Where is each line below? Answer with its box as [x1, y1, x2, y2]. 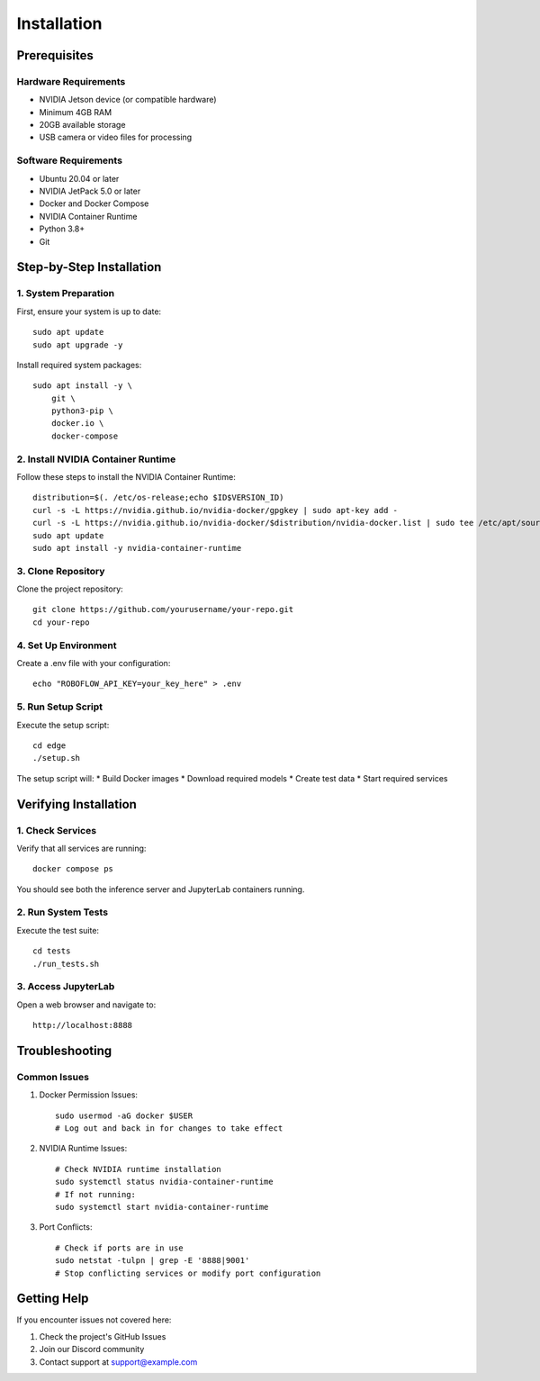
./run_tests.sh [32, 959, 100, 969]
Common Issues [16, 1070, 90, 1083]
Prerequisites [16, 48, 94, 63]
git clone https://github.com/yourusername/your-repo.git [32, 604, 294, 615]
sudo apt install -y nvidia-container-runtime [32, 543, 242, 553]
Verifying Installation [16, 797, 137, 812]
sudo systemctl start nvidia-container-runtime [55, 1202, 269, 1212]
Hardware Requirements [16, 75, 126, 87]
